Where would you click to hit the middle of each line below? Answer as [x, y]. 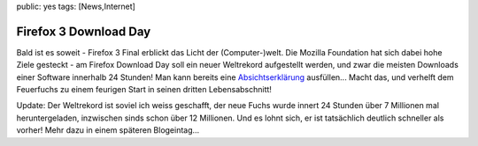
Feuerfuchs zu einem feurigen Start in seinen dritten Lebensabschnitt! [144, 90]
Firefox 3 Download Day [84, 31]
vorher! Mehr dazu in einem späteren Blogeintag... [108, 130]
